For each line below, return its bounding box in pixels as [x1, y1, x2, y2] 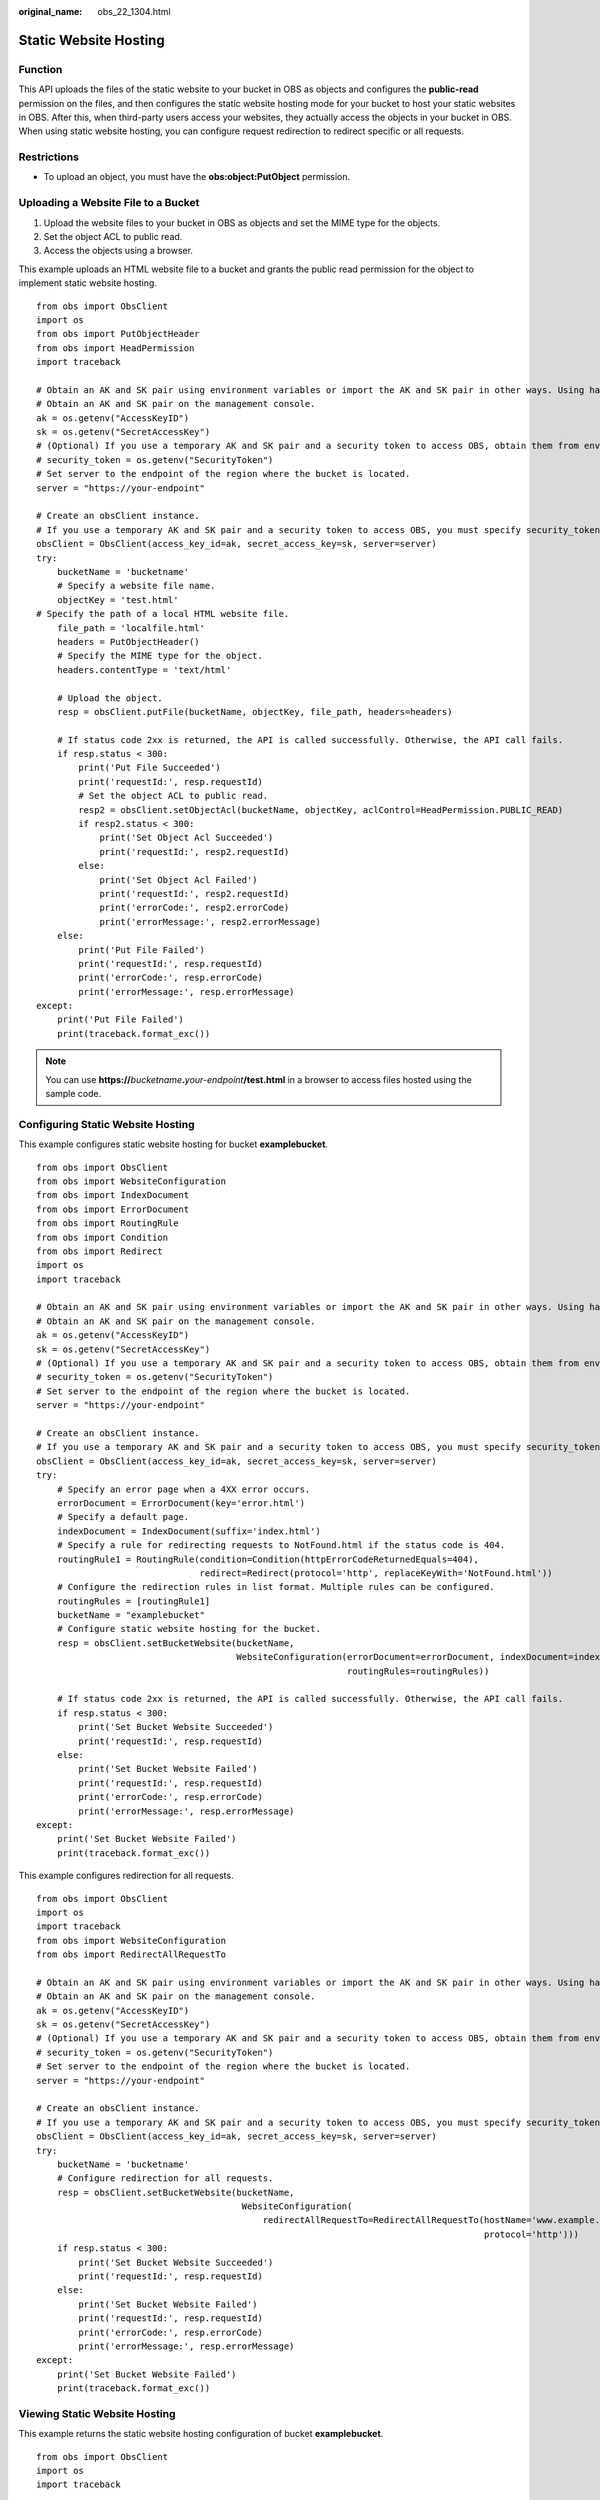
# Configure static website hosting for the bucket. [56, 1623, 322, 1635]
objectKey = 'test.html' [56, 594, 179, 605]
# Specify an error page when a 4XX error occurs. [56, 1483, 311, 1495]
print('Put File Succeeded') [78, 762, 222, 774]
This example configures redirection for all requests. [18, 1870, 234, 1882]
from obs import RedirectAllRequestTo [36, 1949, 227, 1960]
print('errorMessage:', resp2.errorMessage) [99, 916, 322, 927]
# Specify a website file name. [56, 580, 216, 592]
